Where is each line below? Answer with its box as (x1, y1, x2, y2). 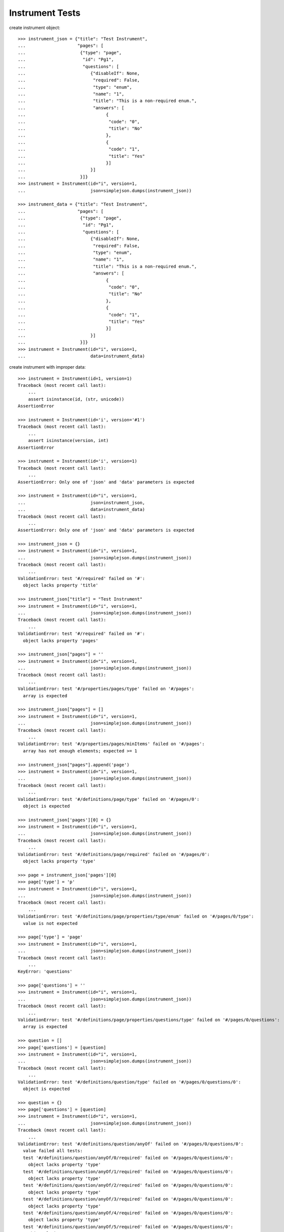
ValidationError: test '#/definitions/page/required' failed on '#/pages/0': (18, 852, 210, 857)
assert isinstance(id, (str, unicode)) (28, 396, 125, 402)
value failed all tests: (23, 1148, 83, 1154)
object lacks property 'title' (23, 582, 98, 588)
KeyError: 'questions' (18, 969, 73, 974)
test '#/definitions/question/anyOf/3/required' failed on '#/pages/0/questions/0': (23, 1197, 233, 1202)
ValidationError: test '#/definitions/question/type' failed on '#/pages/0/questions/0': (18, 1079, 241, 1085)
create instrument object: (9, 25, 61, 31)
